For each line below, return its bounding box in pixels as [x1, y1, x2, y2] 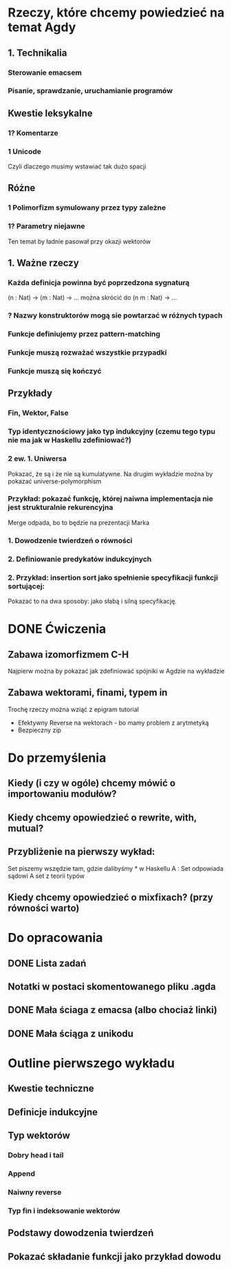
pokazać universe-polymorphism [8, 477, 102, 485]
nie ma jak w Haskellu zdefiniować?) [8, 435, 132, 445]
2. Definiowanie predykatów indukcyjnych [8, 554, 152, 564]
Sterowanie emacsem [8, 68, 82, 77]
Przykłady [8, 388, 53, 400]
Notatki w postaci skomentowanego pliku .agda [8, 981, 216, 992]
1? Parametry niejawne [8, 222, 85, 231]
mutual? [8, 823, 44, 834]
